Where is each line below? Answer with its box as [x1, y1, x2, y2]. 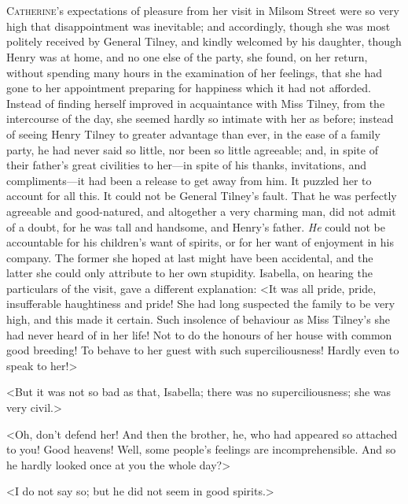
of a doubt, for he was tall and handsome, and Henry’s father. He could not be [6, 218, 385, 235]
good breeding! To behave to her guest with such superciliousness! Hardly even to [6, 342, 399, 358]
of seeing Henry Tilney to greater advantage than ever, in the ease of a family [6, 125, 380, 142]
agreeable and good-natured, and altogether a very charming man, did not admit [6, 202, 396, 219]
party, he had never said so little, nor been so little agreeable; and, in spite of [6, 141, 378, 157]
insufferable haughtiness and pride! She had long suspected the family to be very [6, 295, 395, 312]
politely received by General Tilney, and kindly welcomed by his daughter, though [6, 33, 402, 50]
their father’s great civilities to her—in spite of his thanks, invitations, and [6, 157, 366, 173]
